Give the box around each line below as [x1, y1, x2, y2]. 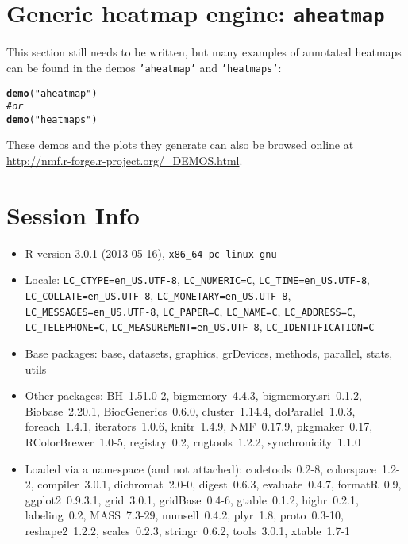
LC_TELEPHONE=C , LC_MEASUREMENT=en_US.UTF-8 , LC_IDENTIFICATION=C [25, 318, 375, 335]
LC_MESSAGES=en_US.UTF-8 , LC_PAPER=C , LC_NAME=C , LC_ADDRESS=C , [25, 302, 356, 319]
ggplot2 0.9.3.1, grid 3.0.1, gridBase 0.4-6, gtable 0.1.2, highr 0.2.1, [25, 491, 359, 508]
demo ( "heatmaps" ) [6, 113, 98, 125]
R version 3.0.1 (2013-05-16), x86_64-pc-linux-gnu [25, 244, 277, 261]
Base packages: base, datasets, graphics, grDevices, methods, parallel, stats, [25, 345, 393, 362]
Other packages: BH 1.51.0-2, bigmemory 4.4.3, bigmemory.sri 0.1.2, [25, 387, 362, 404]
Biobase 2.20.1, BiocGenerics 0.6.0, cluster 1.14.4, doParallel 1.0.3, [25, 402, 356, 419]
